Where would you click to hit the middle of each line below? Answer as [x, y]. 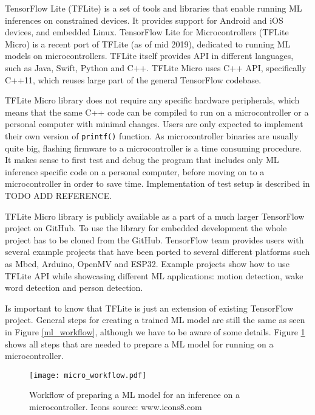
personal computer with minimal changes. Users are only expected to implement [154, 124]
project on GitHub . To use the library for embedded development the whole [146, 228]
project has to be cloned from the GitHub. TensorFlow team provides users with [154, 239]
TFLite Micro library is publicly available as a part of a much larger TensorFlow [155, 216]
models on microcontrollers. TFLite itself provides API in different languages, [149, 56]
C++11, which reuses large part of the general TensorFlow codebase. [133, 79]
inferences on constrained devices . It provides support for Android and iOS [144, 20]
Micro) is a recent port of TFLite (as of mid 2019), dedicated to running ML [148, 44]
